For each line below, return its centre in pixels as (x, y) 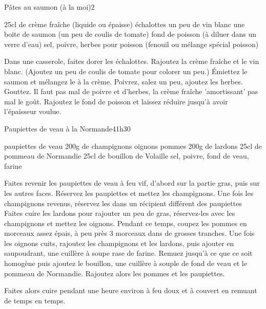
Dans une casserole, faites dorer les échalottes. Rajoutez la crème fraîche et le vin (132, 61)
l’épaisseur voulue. (33, 111)
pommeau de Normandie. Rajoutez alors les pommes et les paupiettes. (115, 273)
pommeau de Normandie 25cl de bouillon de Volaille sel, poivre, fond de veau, (127, 156)
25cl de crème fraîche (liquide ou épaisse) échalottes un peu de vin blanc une (125, 24)
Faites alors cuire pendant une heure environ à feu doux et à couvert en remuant (131, 290)
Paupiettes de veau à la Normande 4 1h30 (67, 128)
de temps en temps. (35, 300)
